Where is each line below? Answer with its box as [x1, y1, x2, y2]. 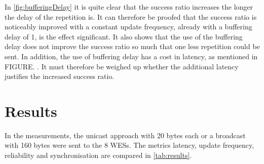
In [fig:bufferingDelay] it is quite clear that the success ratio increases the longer [5, 2, 253, 12]
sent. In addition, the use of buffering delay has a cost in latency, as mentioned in [5, 51, 258, 61]
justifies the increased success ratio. [5, 71, 115, 81]
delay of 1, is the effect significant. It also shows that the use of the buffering [5, 31, 243, 42]
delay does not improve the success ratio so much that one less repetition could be [5, 41, 260, 52]
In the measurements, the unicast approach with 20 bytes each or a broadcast [5, 130, 246, 140]
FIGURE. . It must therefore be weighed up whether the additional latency [5, 61, 239, 71]
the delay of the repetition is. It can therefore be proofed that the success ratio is [5, 11, 257, 22]
